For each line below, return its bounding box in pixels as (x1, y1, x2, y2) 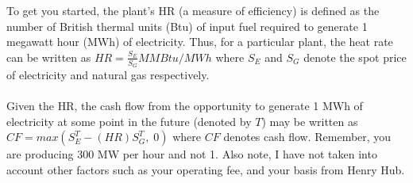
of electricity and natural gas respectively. (6, 67, 210, 83)
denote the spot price (303, 48, 407, 65)
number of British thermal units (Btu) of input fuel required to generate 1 (6, 17, 368, 34)
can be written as (6, 48, 91, 65)
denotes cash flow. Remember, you (223, 128, 392, 145)
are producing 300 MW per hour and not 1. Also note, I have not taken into (6, 146, 377, 162)
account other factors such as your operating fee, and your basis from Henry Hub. (6, 161, 405, 177)
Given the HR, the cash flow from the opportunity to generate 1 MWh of (6, 97, 363, 114)
